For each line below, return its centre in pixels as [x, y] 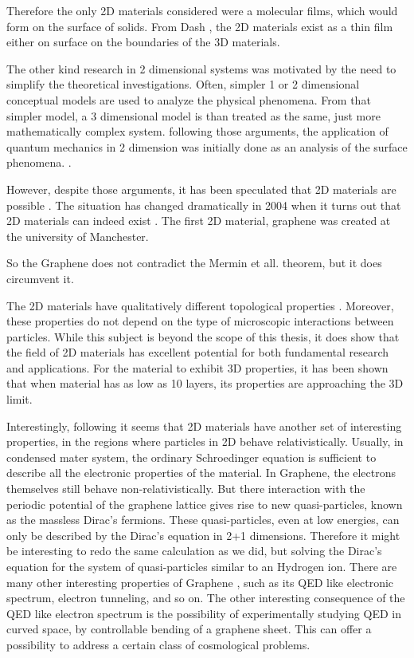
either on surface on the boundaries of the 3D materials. [143, 42]
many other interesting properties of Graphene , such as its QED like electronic [200, 582]
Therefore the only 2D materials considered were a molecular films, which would [202, 10]
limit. [20, 399]
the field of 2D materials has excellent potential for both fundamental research [198, 352]
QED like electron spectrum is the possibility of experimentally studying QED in [204, 613]
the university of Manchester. [78, 236]
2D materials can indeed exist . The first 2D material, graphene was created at [199, 221]
